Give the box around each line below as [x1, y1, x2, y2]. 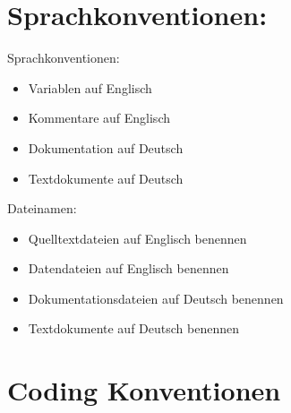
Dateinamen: [7, 199, 77, 218]
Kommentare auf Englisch [28, 108, 170, 127]
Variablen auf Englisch [28, 78, 152, 97]
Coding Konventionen [7, 372, 281, 409]
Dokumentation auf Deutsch [28, 138, 184, 157]
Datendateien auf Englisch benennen [28, 259, 229, 278]
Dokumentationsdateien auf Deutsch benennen [28, 288, 284, 307]
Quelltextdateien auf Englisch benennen [28, 228, 247, 247]
